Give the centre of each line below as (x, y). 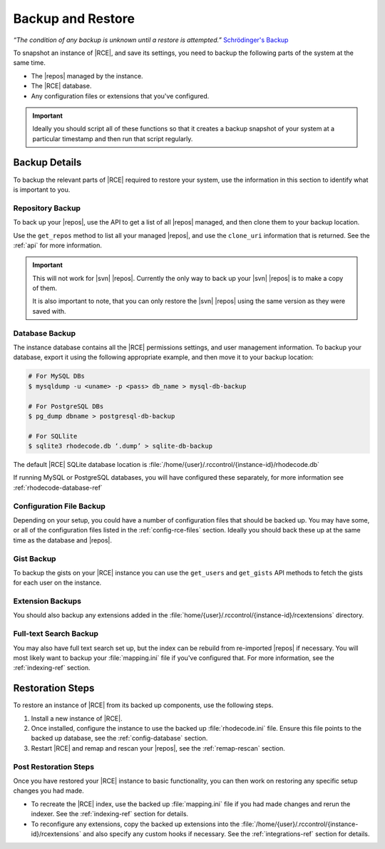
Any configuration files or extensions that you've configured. (120, 96)
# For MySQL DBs (57, 376)
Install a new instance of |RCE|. (77, 718)
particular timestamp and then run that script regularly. (113, 138)
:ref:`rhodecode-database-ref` (58, 488)
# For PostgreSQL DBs (66, 406)
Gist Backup (35, 558)
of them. (45, 288)
